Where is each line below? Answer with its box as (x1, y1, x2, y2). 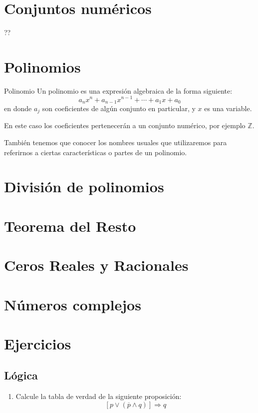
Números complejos (4, 294, 141, 314)
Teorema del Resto (4, 215, 136, 236)
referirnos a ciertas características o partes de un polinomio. (4, 147, 187, 157)
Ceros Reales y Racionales (4, 255, 189, 275)
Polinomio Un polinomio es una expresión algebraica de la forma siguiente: (4, 85, 233, 96)
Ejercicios (4, 333, 71, 353)
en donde (4, 103, 32, 113)
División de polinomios (4, 176, 164, 197)
